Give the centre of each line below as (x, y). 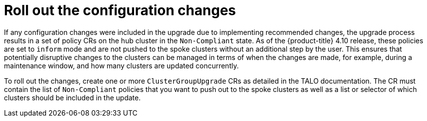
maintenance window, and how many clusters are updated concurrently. (121, 65)
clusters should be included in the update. (72, 97)
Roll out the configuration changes (120, 10)
